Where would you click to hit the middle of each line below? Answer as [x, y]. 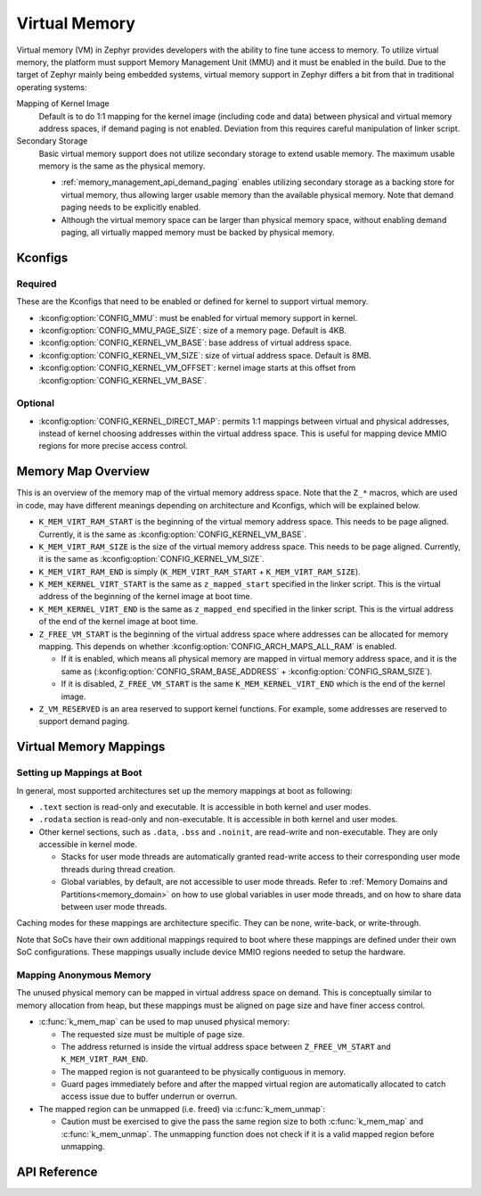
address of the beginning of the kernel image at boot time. [146, 597]
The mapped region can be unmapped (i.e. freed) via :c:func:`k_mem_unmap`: [182, 1109]
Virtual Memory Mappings [91, 747]
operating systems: [52, 87]
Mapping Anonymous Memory [84, 975]
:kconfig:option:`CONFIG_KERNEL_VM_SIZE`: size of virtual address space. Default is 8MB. [205, 355]
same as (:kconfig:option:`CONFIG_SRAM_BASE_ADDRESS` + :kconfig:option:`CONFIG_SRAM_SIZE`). [247, 671]
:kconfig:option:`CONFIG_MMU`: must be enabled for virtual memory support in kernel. [198, 318]
